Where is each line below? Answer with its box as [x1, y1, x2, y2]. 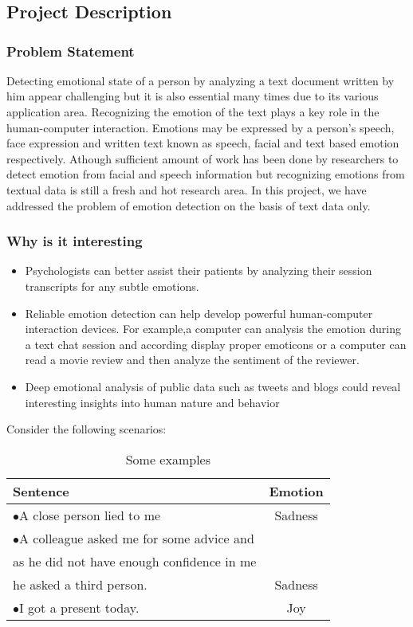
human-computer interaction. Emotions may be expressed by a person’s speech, [6, 119, 395, 135]
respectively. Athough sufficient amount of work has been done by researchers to [6, 150, 399, 167]
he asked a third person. [13, 574, 147, 594]
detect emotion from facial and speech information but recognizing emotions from [6, 166, 405, 182]
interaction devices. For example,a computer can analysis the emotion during [25, 320, 401, 337]
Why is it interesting [6, 231, 143, 251]
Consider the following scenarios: [6, 421, 167, 437]
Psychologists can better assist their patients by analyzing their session [25, 262, 372, 279]
